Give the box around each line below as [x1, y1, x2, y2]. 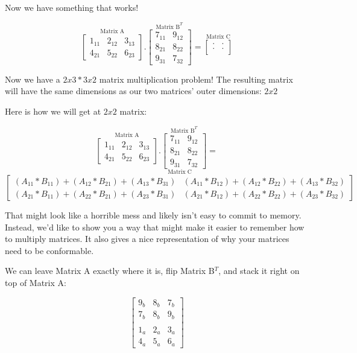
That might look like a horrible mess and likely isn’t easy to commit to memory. [5, 209, 302, 221]
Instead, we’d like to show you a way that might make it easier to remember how [5, 220, 305, 233]
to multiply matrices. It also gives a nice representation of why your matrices [5, 232, 289, 245]
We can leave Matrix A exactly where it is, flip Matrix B [5, 264, 215, 277]
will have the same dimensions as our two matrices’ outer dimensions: [5, 84, 262, 97]
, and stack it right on [218, 264, 300, 277]
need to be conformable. [5, 244, 94, 256]
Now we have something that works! [5, 1, 139, 13]
